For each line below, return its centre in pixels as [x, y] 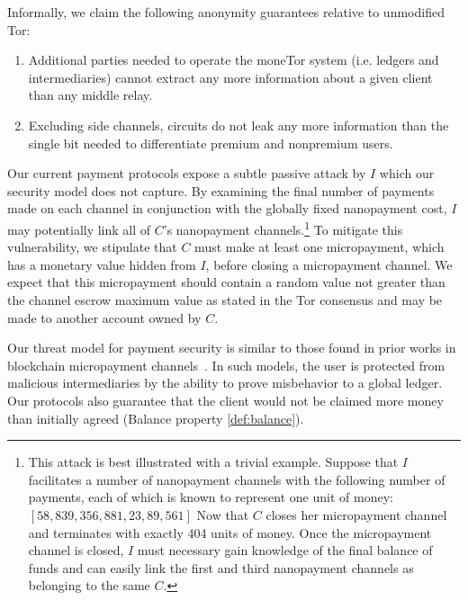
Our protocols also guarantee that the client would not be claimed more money [225, 400]
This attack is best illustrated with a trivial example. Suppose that [213, 462]
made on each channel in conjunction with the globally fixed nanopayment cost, [227, 208]
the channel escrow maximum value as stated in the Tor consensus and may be [225, 299]
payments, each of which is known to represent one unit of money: [211, 497]
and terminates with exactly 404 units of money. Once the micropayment [230, 532]
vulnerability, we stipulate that [92, 247]
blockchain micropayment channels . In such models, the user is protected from [226, 365]
